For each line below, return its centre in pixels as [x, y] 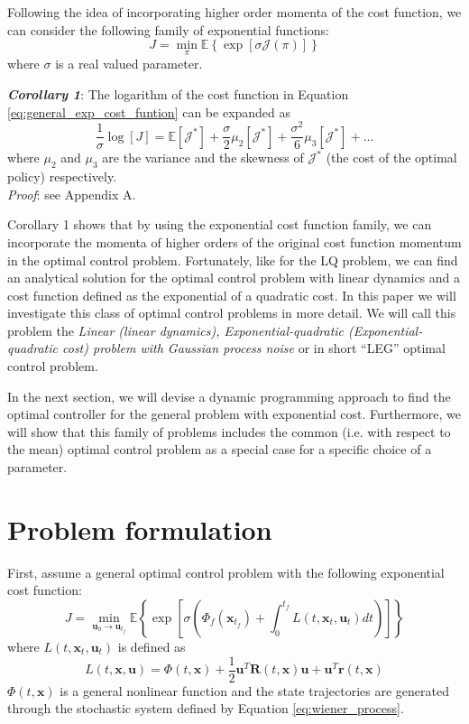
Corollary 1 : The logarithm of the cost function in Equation [178, 94]
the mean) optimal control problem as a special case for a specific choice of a [220, 449]
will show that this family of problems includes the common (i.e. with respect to [229, 431]
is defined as [152, 646]
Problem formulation [140, 529]
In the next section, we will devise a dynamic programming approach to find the [229, 396]
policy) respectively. [62, 176]
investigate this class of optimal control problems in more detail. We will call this [232, 313]
